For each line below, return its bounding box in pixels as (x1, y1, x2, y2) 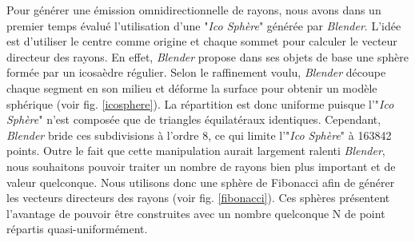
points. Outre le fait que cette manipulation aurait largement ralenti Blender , (6, 142, 385, 159)
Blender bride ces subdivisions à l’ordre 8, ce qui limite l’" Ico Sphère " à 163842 (6, 126, 392, 143)
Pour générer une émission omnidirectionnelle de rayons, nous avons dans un (6, 2, 381, 18)
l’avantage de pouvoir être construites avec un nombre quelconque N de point (6, 204, 385, 221)
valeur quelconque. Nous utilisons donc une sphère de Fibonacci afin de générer (6, 173, 395, 190)
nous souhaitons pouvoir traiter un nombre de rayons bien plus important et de (6, 157, 396, 174)
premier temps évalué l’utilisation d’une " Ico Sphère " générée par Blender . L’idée (6, 17, 401, 34)
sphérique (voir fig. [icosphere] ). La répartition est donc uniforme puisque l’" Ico (6, 95, 394, 112)
